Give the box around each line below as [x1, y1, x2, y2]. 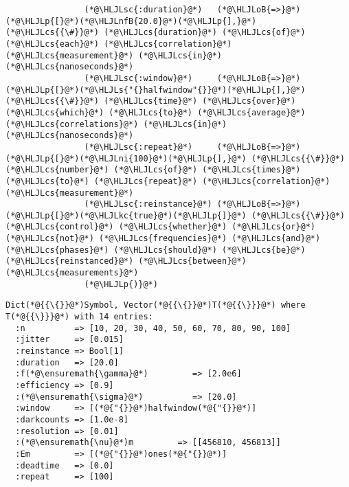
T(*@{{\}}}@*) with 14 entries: [5, 312, 153, 322]
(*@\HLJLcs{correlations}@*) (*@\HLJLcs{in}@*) [5, 119, 227, 129]
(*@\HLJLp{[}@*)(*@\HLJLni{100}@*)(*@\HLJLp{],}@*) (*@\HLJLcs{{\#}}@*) [5, 153, 345, 163]
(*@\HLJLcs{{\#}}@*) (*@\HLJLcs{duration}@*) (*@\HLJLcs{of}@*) [5, 27, 306, 38]
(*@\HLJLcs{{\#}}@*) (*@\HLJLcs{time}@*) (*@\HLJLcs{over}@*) [5, 96, 296, 106]
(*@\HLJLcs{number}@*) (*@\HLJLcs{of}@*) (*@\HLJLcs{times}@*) [5, 165, 301, 175]
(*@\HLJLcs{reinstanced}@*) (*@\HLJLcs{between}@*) [5, 256, 247, 267]
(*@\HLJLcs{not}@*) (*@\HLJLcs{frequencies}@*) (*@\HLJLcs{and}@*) [5, 234, 321, 244]
